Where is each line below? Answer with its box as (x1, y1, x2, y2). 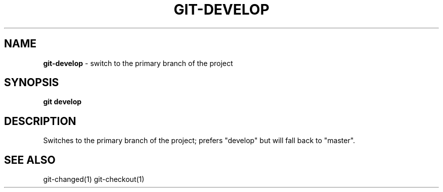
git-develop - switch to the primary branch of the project (43, 58, 233, 68)
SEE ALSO (4, 153, 56, 166)
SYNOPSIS (4, 76, 59, 89)
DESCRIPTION (4, 114, 76, 127)
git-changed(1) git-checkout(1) (43, 175, 145, 184)
